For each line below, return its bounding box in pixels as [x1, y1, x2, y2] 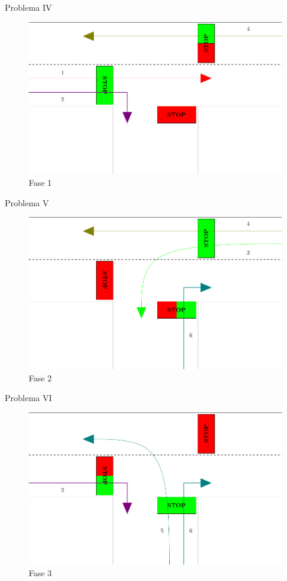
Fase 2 [29, 371, 52, 384]
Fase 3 [29, 567, 52, 579]
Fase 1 [29, 176, 52, 188]
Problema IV [5, 1, 52, 13]
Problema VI [5, 392, 52, 404]
